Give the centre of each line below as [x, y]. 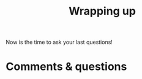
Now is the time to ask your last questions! [59, 42]
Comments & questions [66, 67]
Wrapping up [102, 11]
